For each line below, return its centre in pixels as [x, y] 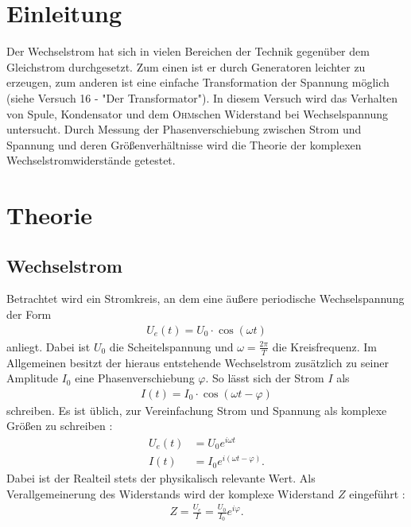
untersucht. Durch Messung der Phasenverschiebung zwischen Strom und [184, 129]
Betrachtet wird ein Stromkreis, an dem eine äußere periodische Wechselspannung [205, 298]
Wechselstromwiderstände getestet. [91, 160]
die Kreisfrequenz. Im [324, 346]
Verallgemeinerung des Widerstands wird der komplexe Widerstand [171, 493]
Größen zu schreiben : [60, 426]
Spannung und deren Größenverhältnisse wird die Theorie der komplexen [184, 144]
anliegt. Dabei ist [48, 346]
